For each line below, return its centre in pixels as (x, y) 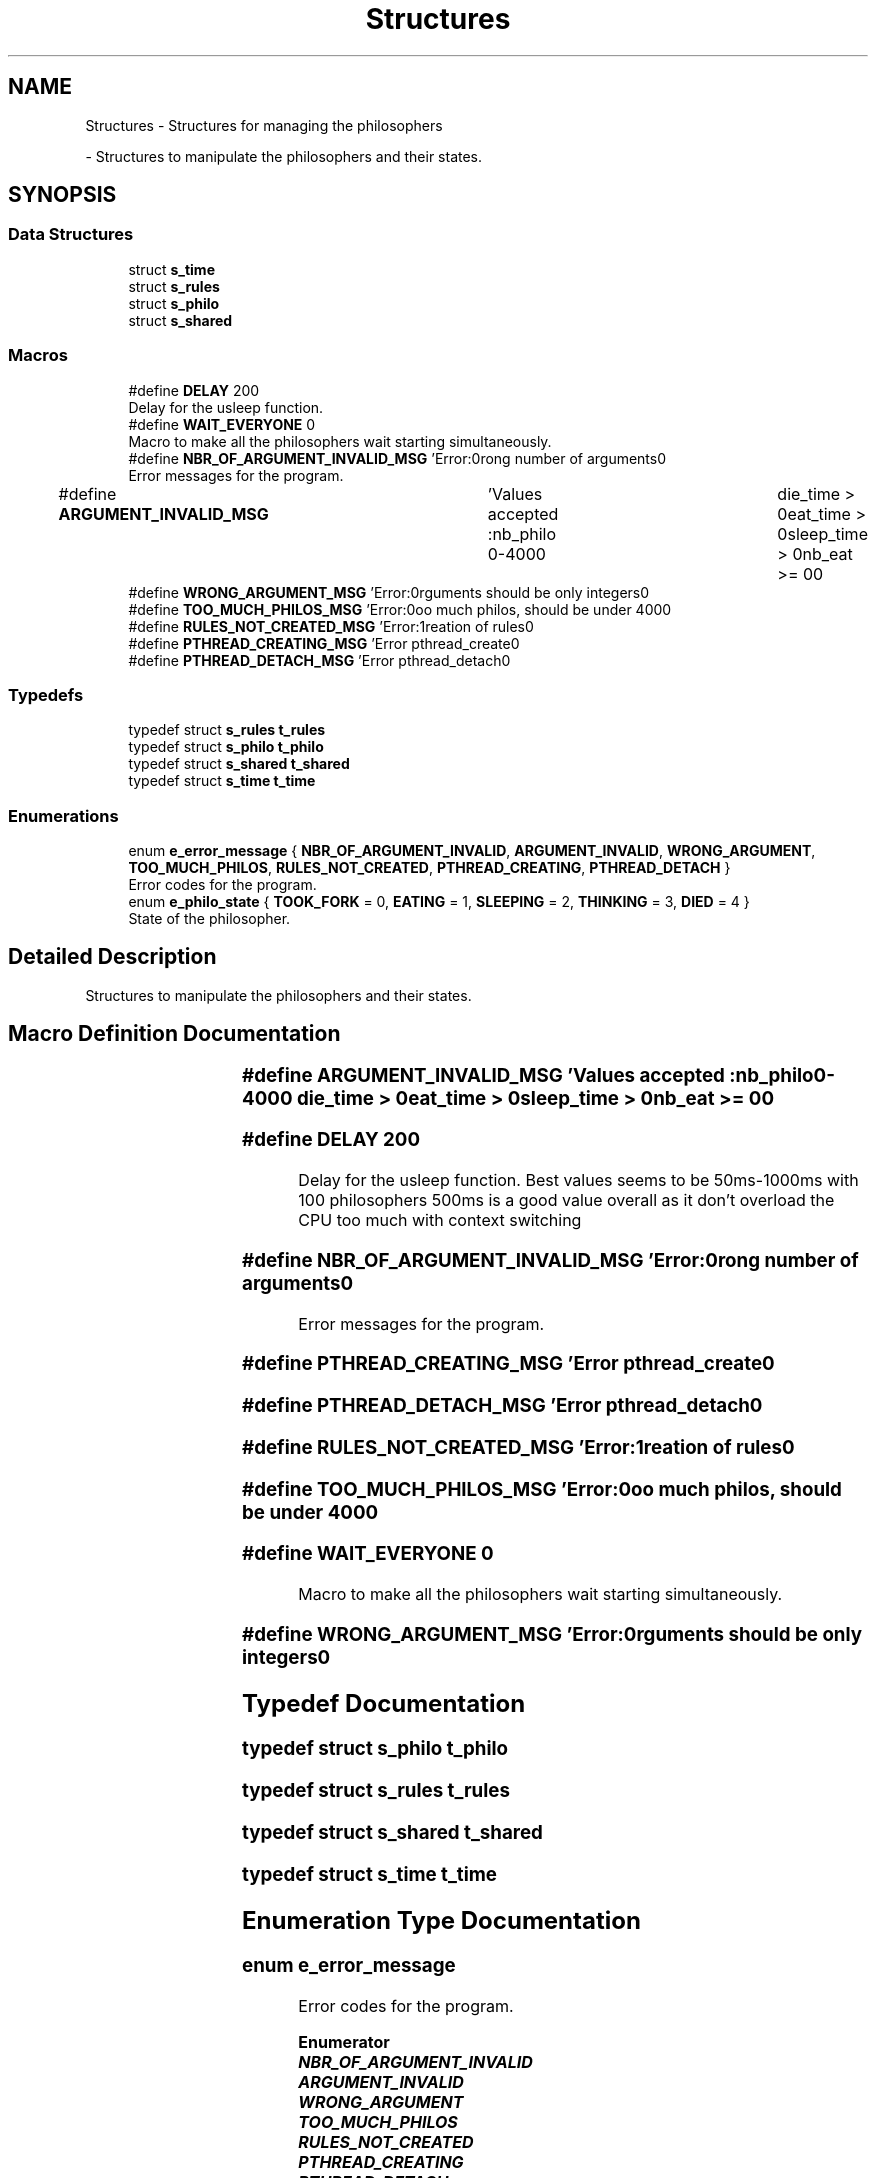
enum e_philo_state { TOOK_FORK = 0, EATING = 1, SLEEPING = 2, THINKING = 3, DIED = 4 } (439, 902)
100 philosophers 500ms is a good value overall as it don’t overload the (566, 1200)
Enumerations (63, 815)
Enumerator (344, 2042)
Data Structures (71, 234)
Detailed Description (112, 957)
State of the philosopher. (209, 919)
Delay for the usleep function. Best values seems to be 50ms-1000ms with (578, 1180)
